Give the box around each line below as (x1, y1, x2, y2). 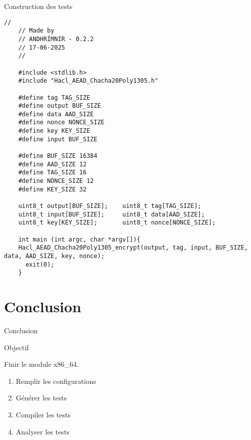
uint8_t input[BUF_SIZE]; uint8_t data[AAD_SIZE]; (18, 210, 205, 218)
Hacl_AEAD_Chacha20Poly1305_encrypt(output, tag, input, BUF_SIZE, (18, 244, 248, 252)
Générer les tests (16, 392, 67, 403)
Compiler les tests (16, 409, 71, 420)
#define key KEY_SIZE (18, 127, 90, 135)
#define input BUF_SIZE (18, 135, 98, 143)
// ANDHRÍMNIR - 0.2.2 (18, 35, 94, 43)
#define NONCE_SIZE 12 (18, 177, 94, 185)
